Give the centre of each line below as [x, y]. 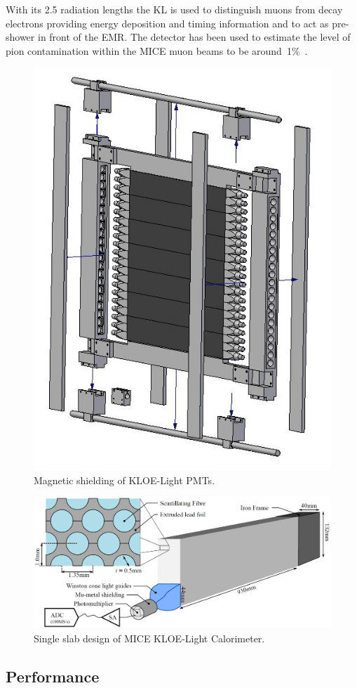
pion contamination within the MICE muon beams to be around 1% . [157, 50]
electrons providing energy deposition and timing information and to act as [167, 23]
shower [20, 37]
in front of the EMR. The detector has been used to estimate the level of [194, 37]
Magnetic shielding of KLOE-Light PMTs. [124, 480]
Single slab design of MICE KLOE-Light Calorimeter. [149, 638]
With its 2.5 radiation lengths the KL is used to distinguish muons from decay [174, 9]
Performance [53, 676]
